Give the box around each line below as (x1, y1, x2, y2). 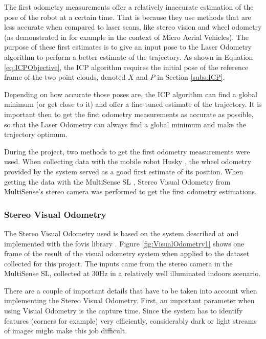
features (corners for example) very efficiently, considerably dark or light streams (4, 315, 257, 326)
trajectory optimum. (4, 129, 68, 140)
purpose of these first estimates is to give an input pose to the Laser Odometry (4, 41, 252, 52)
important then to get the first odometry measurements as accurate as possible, (4, 108, 254, 119)
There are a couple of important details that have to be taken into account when (4, 285, 257, 296)
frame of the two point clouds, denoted (4, 72, 126, 82)
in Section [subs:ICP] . (157, 72, 225, 82)
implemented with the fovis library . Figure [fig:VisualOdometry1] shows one (4, 238, 245, 248)
